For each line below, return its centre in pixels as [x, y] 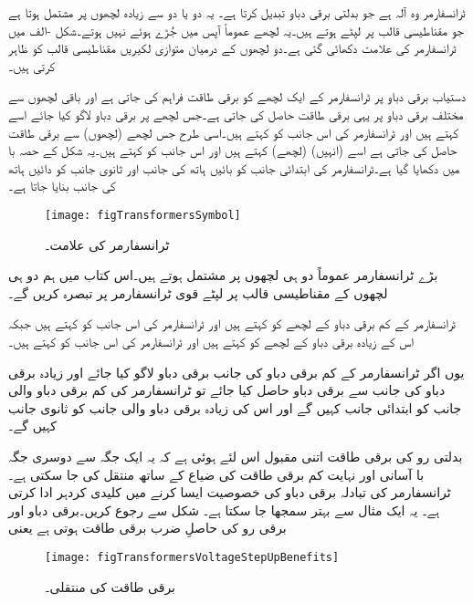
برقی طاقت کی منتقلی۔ [110, 586]
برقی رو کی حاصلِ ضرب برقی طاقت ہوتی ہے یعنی [147, 528]
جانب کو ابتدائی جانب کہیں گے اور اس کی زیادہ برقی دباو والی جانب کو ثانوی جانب [235, 407]
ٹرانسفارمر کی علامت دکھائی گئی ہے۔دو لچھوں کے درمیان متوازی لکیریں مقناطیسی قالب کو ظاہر [232, 48]
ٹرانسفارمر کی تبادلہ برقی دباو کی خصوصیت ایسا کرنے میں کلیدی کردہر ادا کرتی [230, 492]
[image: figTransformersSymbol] [143, 215]
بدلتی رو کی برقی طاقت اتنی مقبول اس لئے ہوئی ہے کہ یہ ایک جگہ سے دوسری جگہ [236, 456]
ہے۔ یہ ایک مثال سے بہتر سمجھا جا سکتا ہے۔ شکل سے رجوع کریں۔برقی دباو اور [224, 509]
